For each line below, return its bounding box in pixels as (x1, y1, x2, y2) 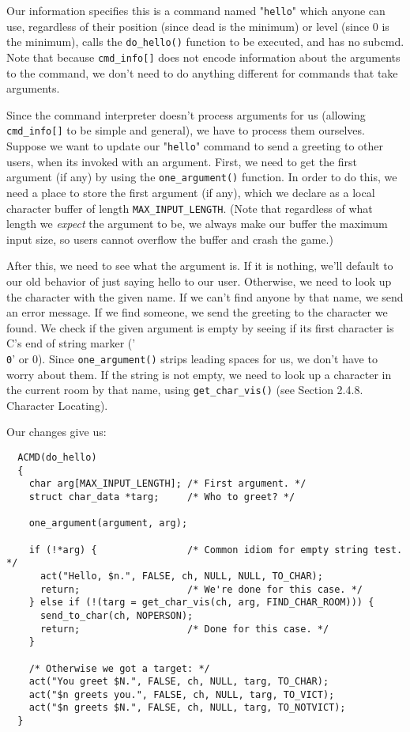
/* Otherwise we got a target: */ (28, 662, 210, 674)
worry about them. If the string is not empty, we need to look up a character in (6, 366, 392, 382)
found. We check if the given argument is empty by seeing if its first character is (6, 319, 394, 336)
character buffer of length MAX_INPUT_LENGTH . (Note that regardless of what (6, 199, 373, 216)
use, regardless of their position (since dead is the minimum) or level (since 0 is (6, 17, 389, 34)
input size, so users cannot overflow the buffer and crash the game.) (6, 230, 333, 247)
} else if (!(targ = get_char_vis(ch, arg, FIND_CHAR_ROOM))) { (28, 597, 374, 609)
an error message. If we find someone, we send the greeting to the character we (6, 304, 388, 320)
